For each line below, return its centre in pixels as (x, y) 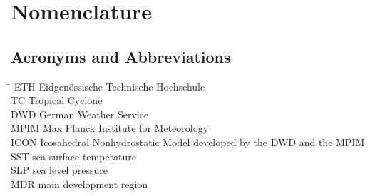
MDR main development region (79, 184)
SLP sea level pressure (60, 170)
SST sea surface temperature (74, 156)
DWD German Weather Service (80, 114)
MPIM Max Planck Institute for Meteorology (110, 128)
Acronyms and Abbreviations (121, 56)
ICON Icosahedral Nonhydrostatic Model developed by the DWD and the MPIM (188, 141)
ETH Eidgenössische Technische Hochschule (109, 86)
